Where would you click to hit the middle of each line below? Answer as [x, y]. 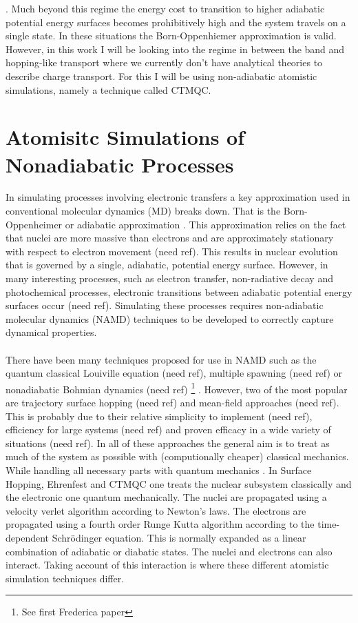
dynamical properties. [51, 332]
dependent [28, 537]
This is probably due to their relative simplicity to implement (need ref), [159, 416]
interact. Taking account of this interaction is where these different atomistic [167, 565]
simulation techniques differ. [65, 578]
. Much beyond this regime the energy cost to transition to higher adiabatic [165, 8]
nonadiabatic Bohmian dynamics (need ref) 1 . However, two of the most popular [177, 388]
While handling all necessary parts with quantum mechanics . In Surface [159, 470]
